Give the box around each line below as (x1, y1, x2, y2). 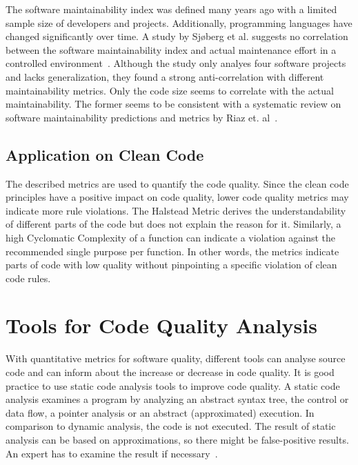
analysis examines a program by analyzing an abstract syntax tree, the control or (6, 392, 349, 406)
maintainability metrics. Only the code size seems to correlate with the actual (6, 83, 334, 97)
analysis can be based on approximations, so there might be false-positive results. (6, 432, 349, 446)
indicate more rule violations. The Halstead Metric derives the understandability (6, 203, 346, 217)
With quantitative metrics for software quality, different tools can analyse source (6, 351, 346, 366)
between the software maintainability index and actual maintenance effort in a (6, 42, 337, 57)
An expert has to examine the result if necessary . (6, 446, 218, 460)
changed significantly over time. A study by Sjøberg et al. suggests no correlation (6, 29, 348, 43)
